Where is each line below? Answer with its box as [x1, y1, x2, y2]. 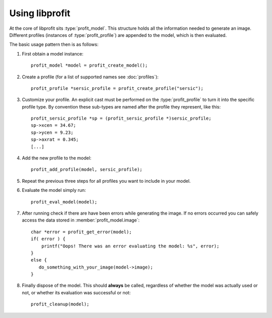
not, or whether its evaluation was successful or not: [22, 289, 131, 295]
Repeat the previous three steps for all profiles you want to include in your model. [22, 178, 191, 184]
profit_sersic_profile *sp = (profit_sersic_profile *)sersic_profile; [31, 116, 212, 121]
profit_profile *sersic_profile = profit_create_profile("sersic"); [31, 85, 203, 91]
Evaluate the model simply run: [22, 187, 86, 193]
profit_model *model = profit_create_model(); [31, 63, 148, 68]
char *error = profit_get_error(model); [31, 229, 132, 235]
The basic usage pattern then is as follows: [9, 41, 99, 47]
